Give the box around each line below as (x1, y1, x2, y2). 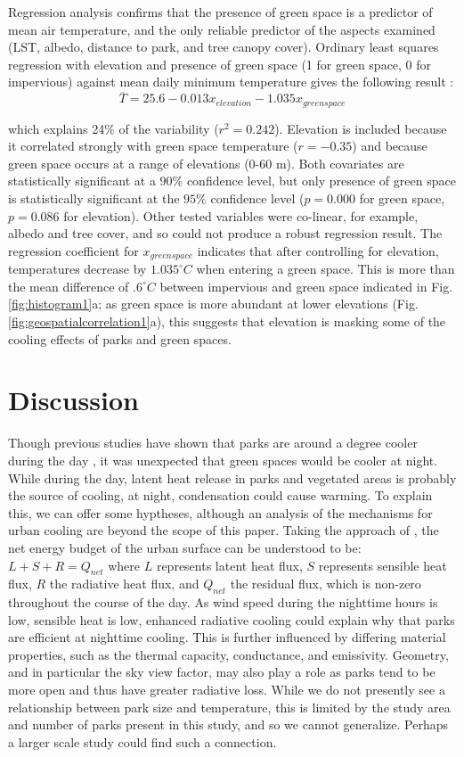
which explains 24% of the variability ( (8, 119, 219, 137)
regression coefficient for (8, 241, 139, 259)
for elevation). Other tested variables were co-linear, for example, (63, 206, 419, 225)
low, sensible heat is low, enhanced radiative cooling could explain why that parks (8, 610, 455, 629)
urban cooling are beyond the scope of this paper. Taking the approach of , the (8, 521, 439, 539)
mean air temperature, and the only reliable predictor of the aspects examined (8, 20, 436, 38)
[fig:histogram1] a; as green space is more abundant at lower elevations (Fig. (8, 294, 419, 313)
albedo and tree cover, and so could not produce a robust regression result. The (8, 224, 443, 243)
